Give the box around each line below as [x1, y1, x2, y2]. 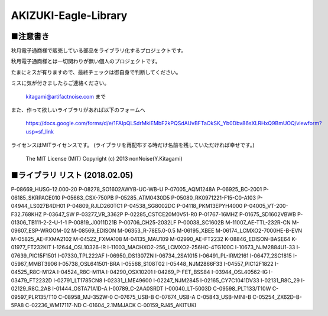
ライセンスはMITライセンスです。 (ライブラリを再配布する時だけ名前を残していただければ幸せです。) [11, 142, 255, 149]
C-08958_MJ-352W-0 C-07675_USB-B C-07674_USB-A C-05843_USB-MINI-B [58, 293, 251, 301]
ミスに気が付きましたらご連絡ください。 [11, 80, 109, 87]
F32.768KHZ [11, 210, 42, 218]
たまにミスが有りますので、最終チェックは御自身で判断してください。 [11, 69, 181, 76]
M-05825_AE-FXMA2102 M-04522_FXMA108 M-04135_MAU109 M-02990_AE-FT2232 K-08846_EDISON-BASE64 [11, 235, 291, 242]
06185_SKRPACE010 [11, 194, 61, 201]
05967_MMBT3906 [11, 260, 57, 267]
